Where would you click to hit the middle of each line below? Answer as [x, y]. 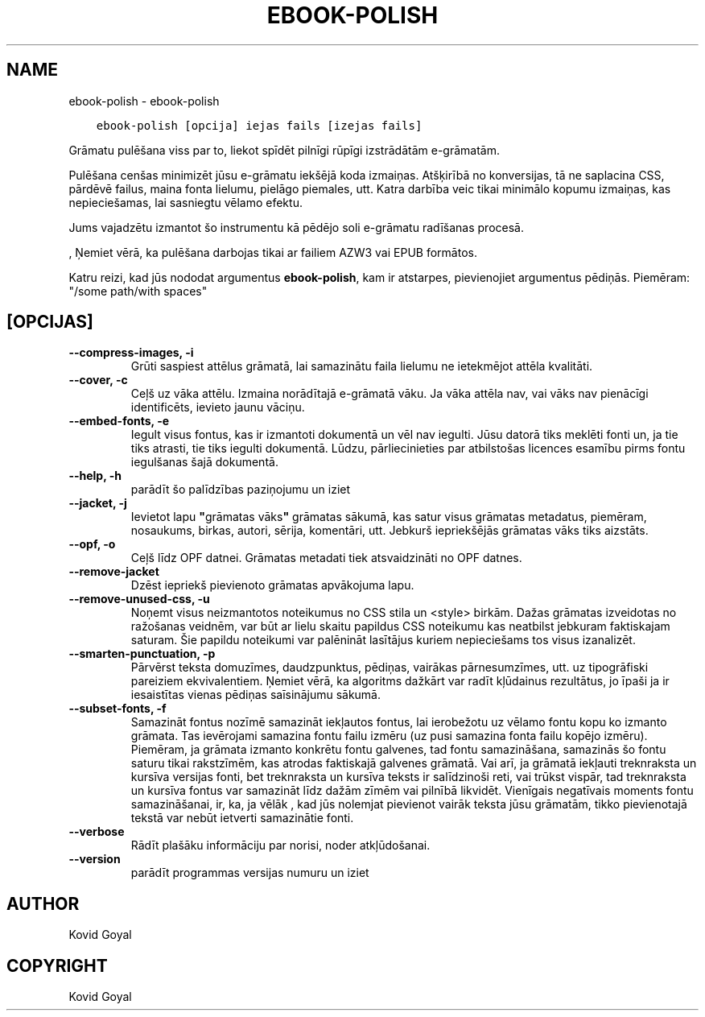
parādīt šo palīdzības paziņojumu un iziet [241, 490]
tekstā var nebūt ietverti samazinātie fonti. [242, 818]
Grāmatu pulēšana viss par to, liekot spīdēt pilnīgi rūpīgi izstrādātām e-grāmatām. [284, 150]
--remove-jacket [114, 572]
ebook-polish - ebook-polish [144, 101]
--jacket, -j [98, 503]
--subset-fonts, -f [117, 709]
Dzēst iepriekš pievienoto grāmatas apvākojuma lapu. [272, 585]
